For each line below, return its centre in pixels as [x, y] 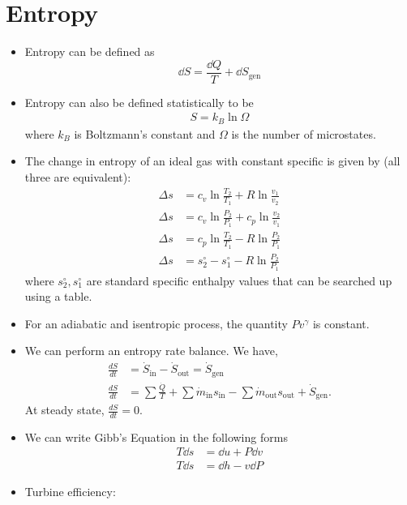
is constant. [341, 323]
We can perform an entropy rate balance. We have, [151, 351]
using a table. [58, 296]
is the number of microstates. [304, 133]
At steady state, [64, 410]
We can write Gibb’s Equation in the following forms [156, 437]
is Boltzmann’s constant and [145, 133]
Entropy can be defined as [90, 51]
